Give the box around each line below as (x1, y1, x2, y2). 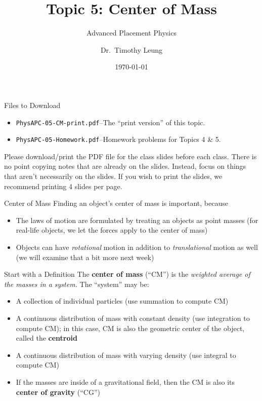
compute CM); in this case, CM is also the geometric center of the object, (16, 322, 245, 333)
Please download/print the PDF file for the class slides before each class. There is (4, 151, 257, 161)
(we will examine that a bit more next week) (16, 251, 154, 262)
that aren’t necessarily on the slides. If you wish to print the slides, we (4, 171, 223, 181)
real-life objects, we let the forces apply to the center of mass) (16, 225, 208, 235)
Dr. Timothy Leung (100, 44, 163, 55)
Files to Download (4, 99, 61, 110)
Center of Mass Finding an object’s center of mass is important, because (4, 198, 228, 208)
